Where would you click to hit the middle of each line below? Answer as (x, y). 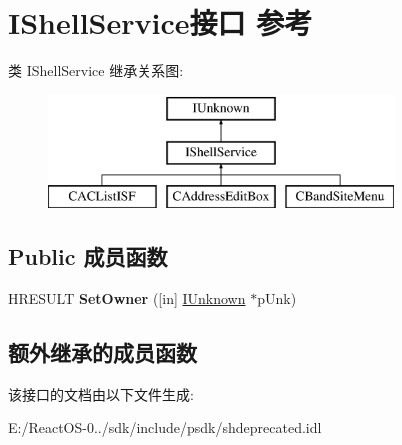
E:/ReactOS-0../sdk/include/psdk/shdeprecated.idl (165, 427)
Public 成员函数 (88, 256)
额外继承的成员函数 (102, 351)
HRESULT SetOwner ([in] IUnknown (127, 297)
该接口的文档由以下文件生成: (101, 393)
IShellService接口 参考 (160, 22)
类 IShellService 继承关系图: (96, 70)
